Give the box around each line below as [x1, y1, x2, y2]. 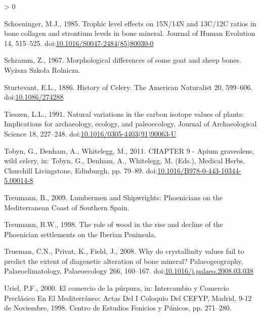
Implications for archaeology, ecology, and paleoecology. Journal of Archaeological [4, 118, 257, 129]
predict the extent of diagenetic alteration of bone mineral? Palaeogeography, [4, 255, 243, 266]
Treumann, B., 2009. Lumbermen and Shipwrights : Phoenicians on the [4, 192, 223, 202]
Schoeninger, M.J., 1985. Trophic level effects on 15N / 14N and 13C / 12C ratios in [4, 18, 256, 28]
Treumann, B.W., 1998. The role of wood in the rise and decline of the [4, 219, 223, 230]
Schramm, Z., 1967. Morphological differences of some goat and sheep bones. [4, 55, 242, 65]
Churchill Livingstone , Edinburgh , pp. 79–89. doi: [4, 165, 158, 175]
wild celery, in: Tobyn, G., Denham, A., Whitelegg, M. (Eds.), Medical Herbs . [4, 155, 245, 166]
